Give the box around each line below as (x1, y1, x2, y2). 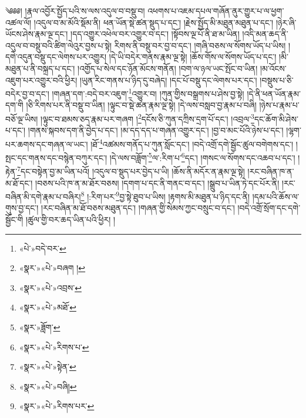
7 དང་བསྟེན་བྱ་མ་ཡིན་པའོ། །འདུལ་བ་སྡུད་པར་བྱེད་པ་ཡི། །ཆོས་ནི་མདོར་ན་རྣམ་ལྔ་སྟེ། (17, 163, 245, 177)
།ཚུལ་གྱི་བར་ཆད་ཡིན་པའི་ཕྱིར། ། (25, 213, 116, 226)
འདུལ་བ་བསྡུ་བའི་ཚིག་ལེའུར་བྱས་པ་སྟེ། (5, 39, 112, 51)
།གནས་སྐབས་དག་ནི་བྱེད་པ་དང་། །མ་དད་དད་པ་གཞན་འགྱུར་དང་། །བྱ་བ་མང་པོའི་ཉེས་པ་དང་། (28, 124, 284, 136)
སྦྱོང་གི (5, 213, 23, 226)
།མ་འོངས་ (260, 62, 287, 74)
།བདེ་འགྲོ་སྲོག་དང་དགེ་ (237, 202, 301, 214)
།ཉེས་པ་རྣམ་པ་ (259, 99, 300, 111)
